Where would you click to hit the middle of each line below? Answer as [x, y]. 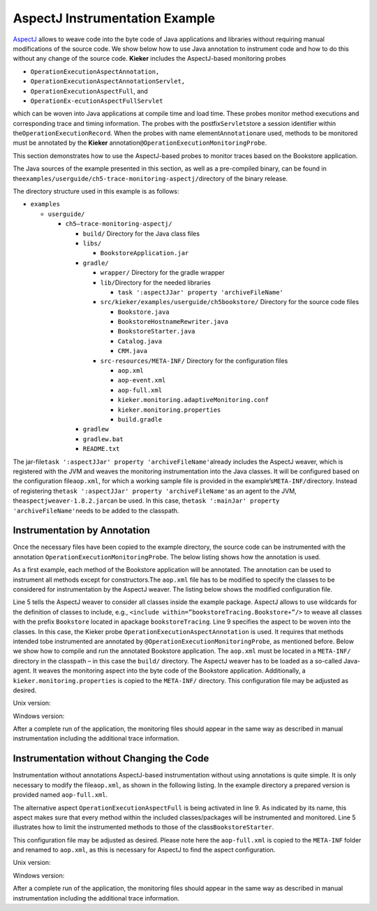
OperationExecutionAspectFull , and [89, 91]
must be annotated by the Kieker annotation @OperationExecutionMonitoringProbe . [140, 143]
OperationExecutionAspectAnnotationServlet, [108, 81]
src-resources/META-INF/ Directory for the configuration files [194, 361]
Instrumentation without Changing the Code [111, 759]
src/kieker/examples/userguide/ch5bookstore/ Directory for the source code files [230, 302]
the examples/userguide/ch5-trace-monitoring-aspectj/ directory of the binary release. [150, 178]
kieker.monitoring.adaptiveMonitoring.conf [193, 400]
